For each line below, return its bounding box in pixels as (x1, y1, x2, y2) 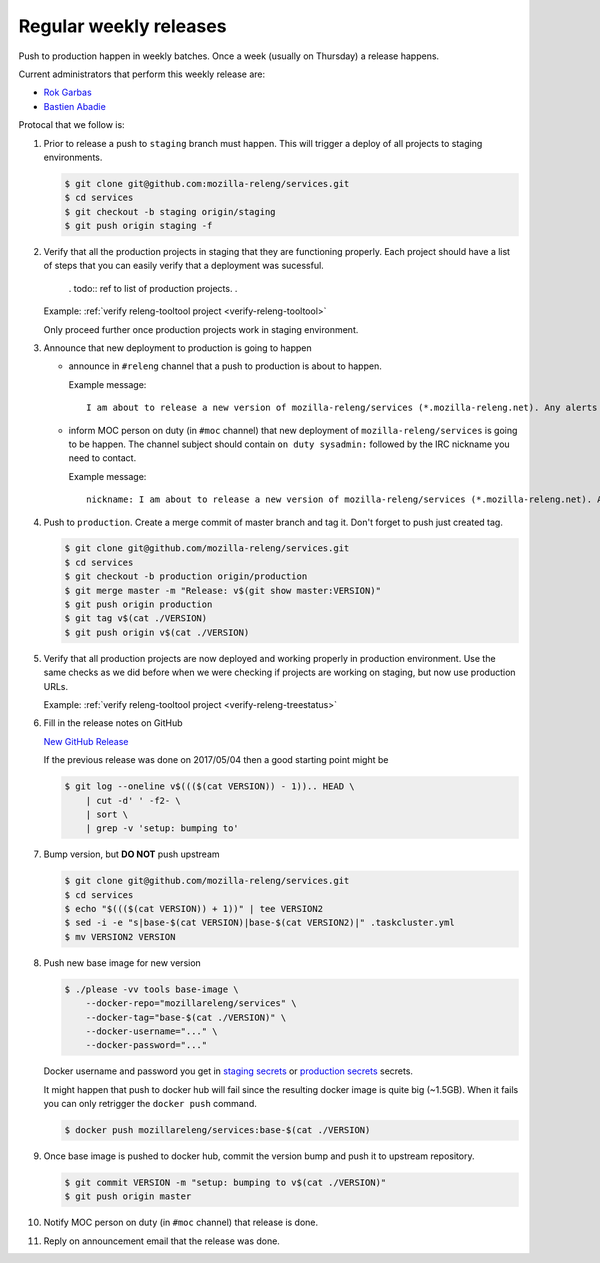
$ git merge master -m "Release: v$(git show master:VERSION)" (64, 585, 382, 596)
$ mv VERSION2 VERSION (64, 931, 176, 942)
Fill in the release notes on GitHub (43, 717, 184, 729)
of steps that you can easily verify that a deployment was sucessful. (43, 260, 324, 272)
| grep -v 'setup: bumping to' (85, 823, 239, 834)
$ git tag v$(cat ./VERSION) (64, 613, 208, 624)
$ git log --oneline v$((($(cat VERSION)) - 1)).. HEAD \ (64, 781, 355, 792)
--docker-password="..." (85, 1040, 208, 1051)
